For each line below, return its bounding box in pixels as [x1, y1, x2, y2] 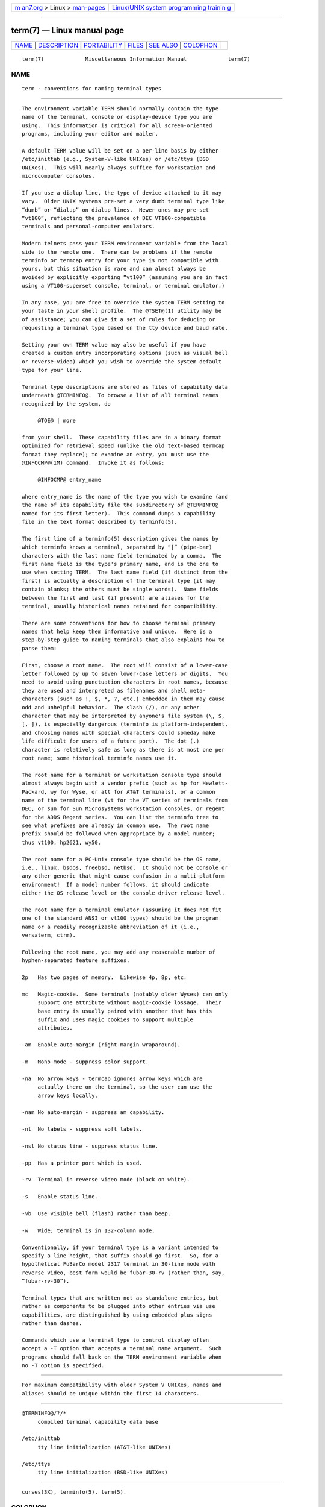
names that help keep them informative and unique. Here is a [22, 628, 212, 635]
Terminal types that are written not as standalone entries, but [22, 1294, 219, 1301]
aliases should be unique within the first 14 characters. [22, 1390, 200, 1397]
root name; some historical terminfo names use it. [22, 754, 178, 761]
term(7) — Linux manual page [11, 25, 125, 36]
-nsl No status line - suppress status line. [22, 1142, 159, 1150]
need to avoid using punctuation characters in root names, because [22, 679, 228, 685]
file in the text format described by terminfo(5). [22, 518, 178, 525]
